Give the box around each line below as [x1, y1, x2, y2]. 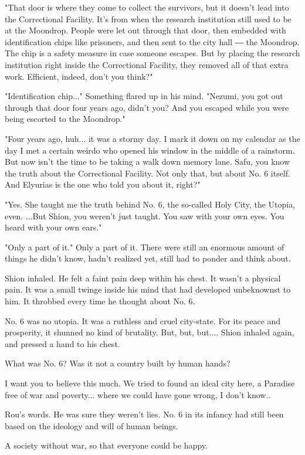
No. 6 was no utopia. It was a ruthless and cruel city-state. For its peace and [5, 314, 281, 327]
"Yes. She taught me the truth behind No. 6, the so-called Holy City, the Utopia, [5, 198, 296, 210]
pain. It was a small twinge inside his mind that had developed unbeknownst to [5, 283, 291, 296]
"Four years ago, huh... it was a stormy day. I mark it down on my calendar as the [5, 132, 300, 144]
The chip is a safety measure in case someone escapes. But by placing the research [5, 47, 300, 59]
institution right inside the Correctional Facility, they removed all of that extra [5, 58, 289, 70]
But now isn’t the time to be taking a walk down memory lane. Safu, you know [5, 155, 290, 168]
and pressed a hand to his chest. [5, 337, 120, 349]
